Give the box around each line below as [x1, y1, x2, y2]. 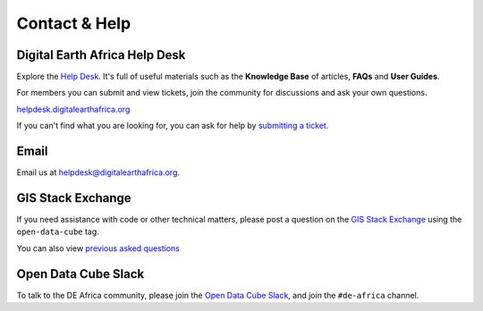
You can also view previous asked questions [16, 242, 181, 254]
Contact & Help [16, 13, 131, 33]
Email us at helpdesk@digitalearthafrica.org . [16, 167, 181, 178]
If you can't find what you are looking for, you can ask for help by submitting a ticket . [16, 121, 329, 131]
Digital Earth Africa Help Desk [16, 47, 186, 63]
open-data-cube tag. [16, 226, 100, 237]
